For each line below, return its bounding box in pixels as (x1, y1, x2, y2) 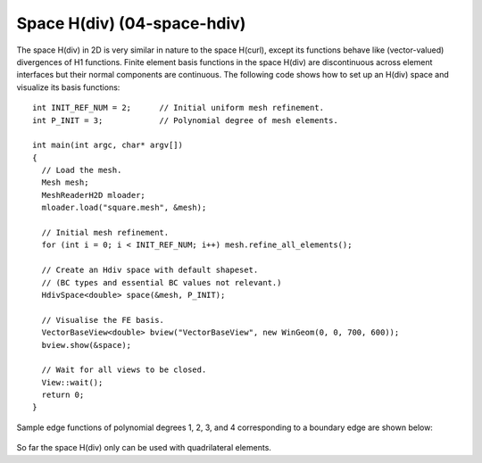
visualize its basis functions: (16, 81, 120, 93)
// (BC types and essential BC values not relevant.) (41, 277, 282, 287)
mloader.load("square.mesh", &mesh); (41, 203, 207, 213)
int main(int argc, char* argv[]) (32, 140, 183, 151)
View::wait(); (41, 377, 104, 387)
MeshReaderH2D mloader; (41, 190, 146, 200)
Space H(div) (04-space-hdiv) (16, 13, 246, 33)
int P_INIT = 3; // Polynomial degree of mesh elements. (32, 115, 338, 125)
